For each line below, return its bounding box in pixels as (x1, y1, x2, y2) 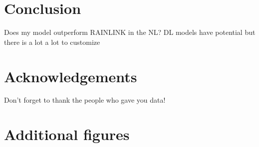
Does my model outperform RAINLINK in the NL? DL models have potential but (4, 27, 256, 37)
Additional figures (4, 124, 130, 145)
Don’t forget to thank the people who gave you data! (4, 95, 166, 105)
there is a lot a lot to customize (4, 36, 100, 47)
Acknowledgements (4, 66, 137, 86)
